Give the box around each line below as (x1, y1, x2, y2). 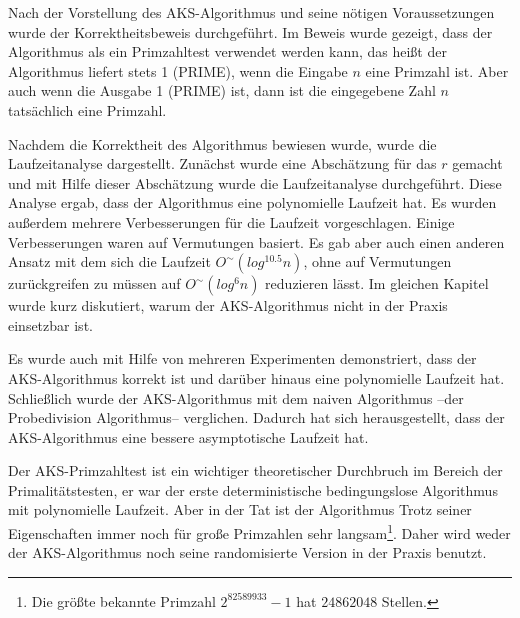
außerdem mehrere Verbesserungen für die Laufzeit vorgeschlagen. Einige (8, 211, 455, 232)
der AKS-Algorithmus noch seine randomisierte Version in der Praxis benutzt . (8, 542, 487, 563)
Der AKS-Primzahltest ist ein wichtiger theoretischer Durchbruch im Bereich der (8, 460, 503, 481)
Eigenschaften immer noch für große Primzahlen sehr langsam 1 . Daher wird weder (8, 520, 511, 543)
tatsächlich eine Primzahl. (8, 99, 167, 120)
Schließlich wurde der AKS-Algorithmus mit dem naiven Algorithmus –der (8, 387, 464, 408)
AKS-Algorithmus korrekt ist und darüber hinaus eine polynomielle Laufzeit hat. (8, 367, 505, 388)
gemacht (452, 153, 503, 174)
